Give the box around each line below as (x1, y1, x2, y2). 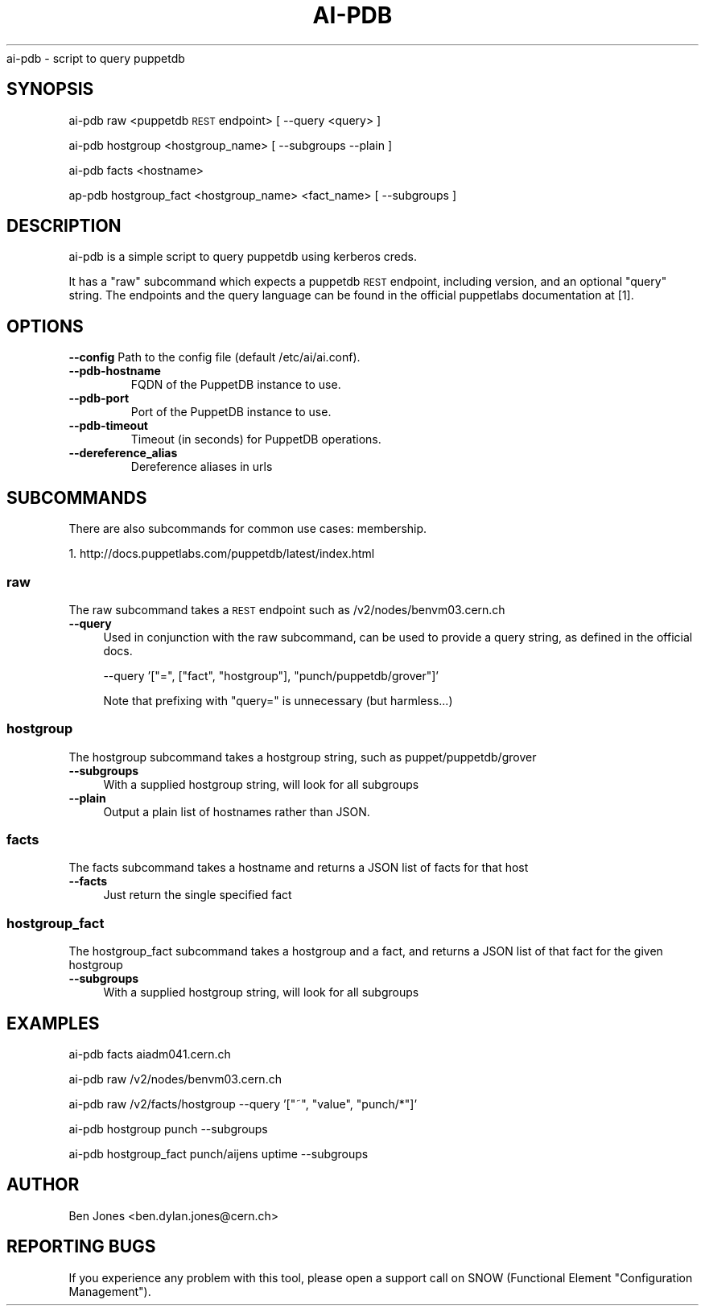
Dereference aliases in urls (130, 460, 273, 474)
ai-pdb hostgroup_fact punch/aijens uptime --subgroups (68, 1146, 369, 1161)
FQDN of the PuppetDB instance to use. (130, 378, 341, 392)
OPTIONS (6, 316, 84, 336)
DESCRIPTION (6, 216, 122, 237)
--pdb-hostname (68, 364, 161, 378)
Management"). (68, 1284, 151, 1298)
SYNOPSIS (6, 79, 94, 100)
